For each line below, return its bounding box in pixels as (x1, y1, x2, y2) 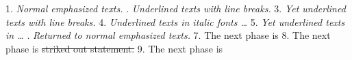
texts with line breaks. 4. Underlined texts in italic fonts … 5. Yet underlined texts (5, 14, 345, 29)
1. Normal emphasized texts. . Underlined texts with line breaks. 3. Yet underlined (5, 1, 346, 15)
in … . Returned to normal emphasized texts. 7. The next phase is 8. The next (5, 28, 331, 42)
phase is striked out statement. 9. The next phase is (5, 41, 223, 55)
